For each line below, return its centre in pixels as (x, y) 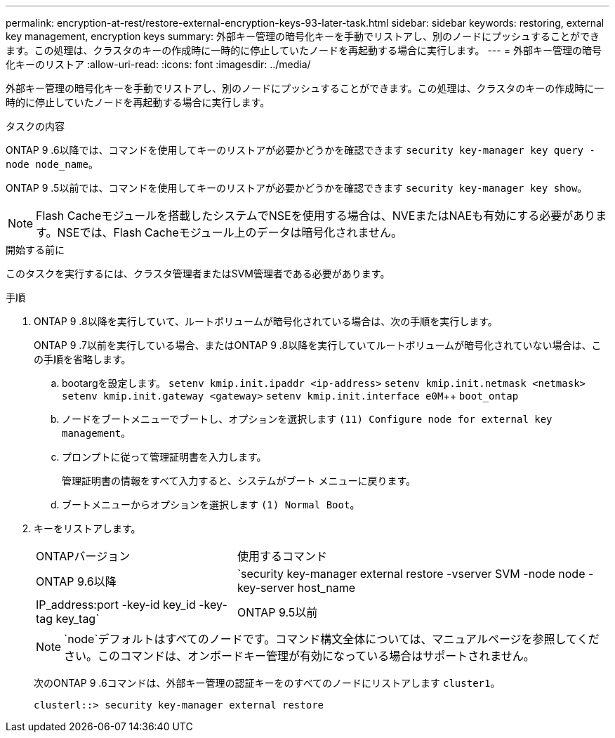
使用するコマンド (282, 556)
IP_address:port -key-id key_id (116, 605)
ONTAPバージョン (83, 556)
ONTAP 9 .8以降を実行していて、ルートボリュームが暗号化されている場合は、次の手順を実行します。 (266, 321)
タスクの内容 (35, 126)
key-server (266, 588)
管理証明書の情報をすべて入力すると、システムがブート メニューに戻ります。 (239, 481)
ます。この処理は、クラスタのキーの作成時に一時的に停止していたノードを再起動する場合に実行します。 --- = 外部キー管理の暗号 (304, 50)
